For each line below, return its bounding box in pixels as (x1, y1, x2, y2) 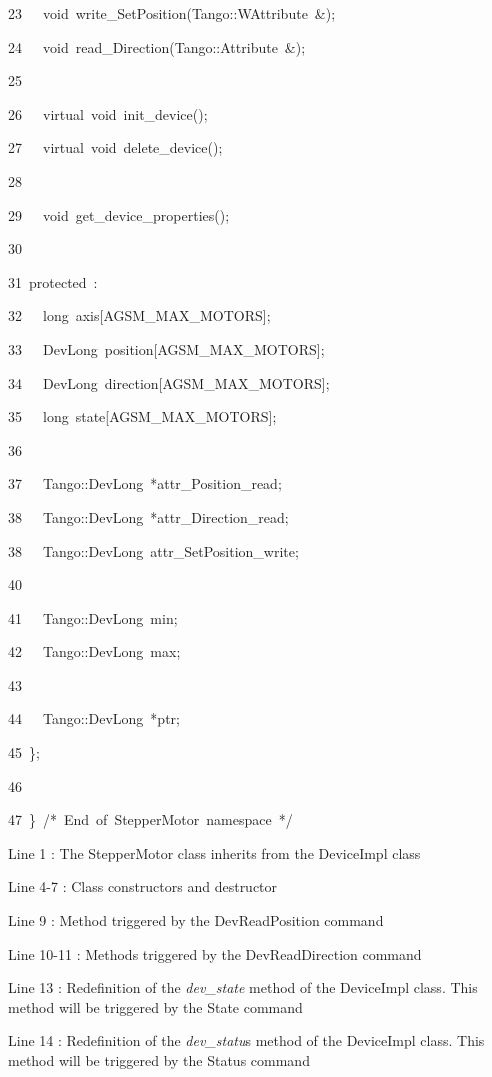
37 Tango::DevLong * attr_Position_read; (8, 473, 282, 494)
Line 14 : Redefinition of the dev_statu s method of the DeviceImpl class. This (8, 1030, 485, 1051)
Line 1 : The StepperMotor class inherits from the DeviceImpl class (8, 842, 421, 863)
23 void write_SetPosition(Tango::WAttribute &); (8, 3, 336, 23)
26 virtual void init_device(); (8, 103, 208, 124)
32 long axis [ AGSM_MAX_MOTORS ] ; (8, 305, 271, 326)
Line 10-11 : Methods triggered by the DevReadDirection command (8, 943, 422, 964)
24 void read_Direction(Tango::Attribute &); (8, 36, 306, 57)
